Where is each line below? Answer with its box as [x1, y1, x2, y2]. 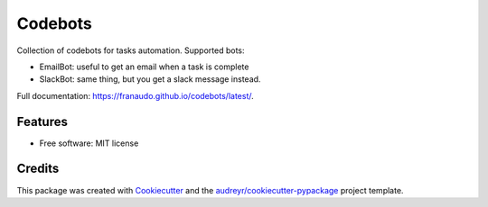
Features [16, 113, 68, 130]
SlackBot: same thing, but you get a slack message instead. [39, 74, 261, 85]
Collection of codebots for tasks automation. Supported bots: [16, 45, 245, 56]
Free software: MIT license [39, 138, 139, 148]
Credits [16, 161, 60, 176]
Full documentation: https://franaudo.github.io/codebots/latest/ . [16, 90, 254, 101]
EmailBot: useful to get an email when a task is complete [39, 61, 249, 72]
